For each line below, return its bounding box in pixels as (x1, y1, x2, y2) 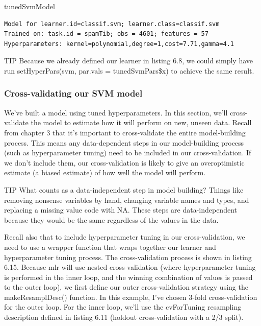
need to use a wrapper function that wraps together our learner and (4, 241, 216, 252)
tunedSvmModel (4, 1, 55, 11)
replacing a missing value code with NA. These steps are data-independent (4, 204, 237, 215)
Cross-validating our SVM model (4, 87, 143, 100)
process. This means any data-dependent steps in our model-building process (4, 137, 244, 148)
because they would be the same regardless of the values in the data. (4, 214, 219, 225)
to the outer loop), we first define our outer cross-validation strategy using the (4, 282, 248, 292)
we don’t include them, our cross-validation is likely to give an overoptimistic (4, 157, 245, 168)
